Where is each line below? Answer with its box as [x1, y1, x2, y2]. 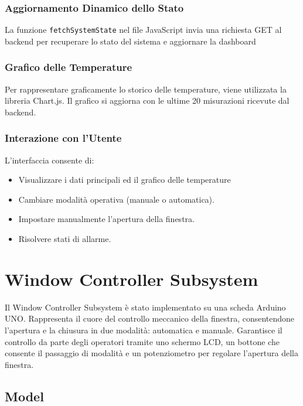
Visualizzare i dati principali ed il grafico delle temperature [18, 173, 231, 186]
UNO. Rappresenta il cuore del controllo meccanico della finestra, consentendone [5, 312, 295, 325]
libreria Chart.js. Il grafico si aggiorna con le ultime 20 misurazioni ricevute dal [5, 94, 290, 107]
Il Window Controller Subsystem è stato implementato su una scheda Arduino [5, 301, 286, 313]
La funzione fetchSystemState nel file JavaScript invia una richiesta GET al [5, 23, 282, 36]
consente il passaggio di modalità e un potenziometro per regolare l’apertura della [5, 347, 298, 359]
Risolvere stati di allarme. [18, 233, 111, 245]
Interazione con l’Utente [5, 131, 122, 145]
